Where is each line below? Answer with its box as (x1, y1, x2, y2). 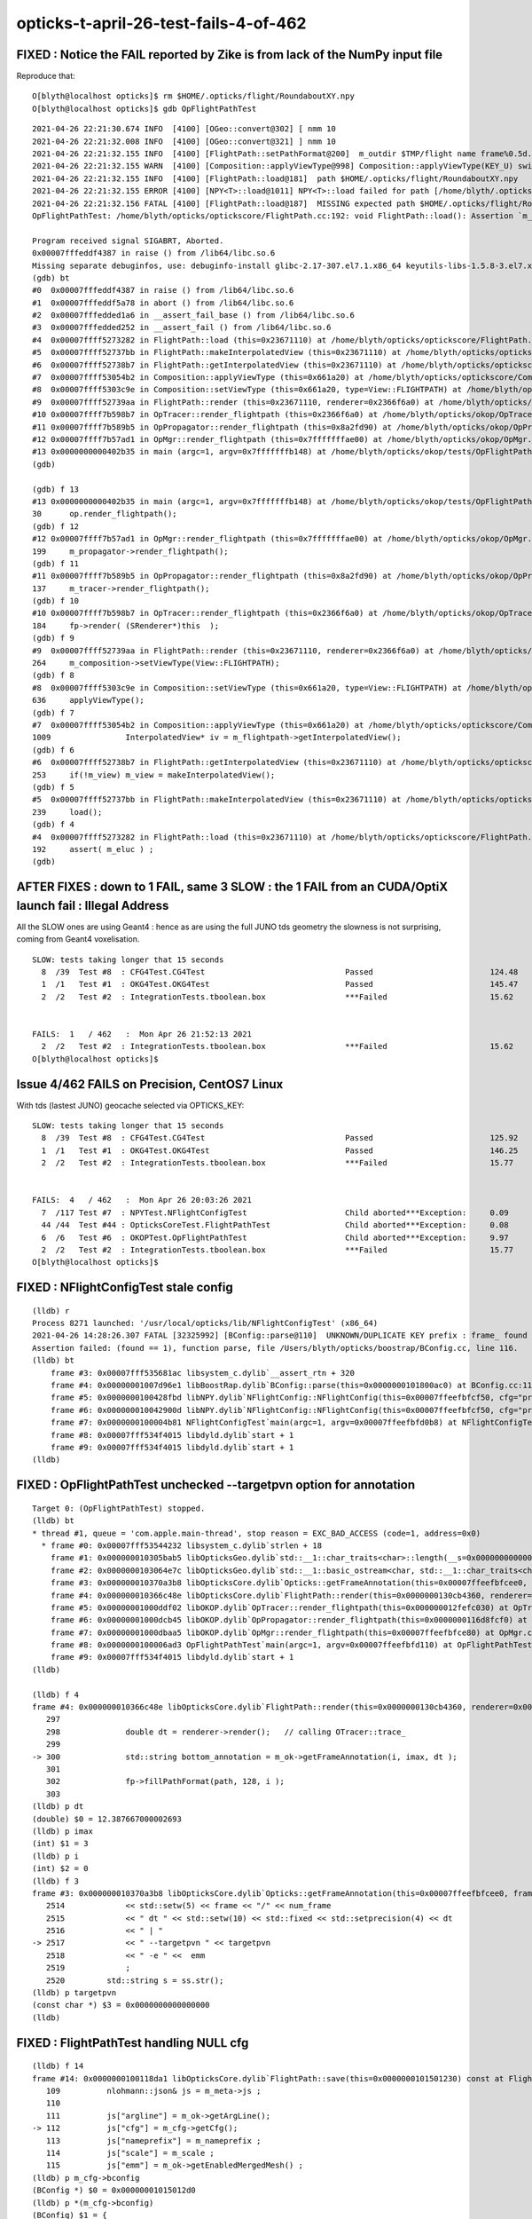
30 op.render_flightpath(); (32, 509, 177, 519)
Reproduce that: (16, 71, 75, 82)
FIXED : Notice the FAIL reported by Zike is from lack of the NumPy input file (16, 47, 443, 62)
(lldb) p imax (32, 1826, 93, 1836)
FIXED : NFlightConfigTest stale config (16, 1280, 234, 1295)
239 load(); (32, 807, 103, 817)
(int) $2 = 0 (32, 1864, 89, 1874)
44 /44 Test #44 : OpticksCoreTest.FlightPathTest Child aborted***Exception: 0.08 (41, 1220, 509, 1230)
